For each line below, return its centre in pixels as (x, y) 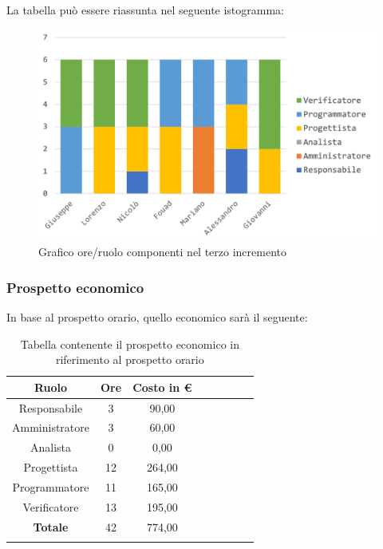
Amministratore (51, 427)
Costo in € (162, 387)
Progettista (51, 467)
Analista (51, 447)
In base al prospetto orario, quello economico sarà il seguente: (157, 317)
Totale (51, 526)
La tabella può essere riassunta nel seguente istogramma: (146, 10)
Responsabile (51, 407)
